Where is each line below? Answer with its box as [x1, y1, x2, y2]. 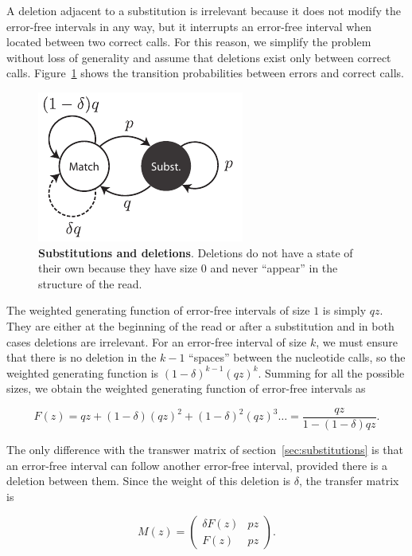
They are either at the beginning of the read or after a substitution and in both [6, 317, 395, 334]
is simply [322, 302, 367, 319]
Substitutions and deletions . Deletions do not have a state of [38, 244, 353, 260]
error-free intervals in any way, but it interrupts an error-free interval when [6, 18, 372, 34]
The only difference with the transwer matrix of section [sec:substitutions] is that [6, 440, 403, 457]
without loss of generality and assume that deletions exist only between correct [6, 49, 391, 65]
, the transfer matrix [299, 472, 399, 489]
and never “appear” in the [210, 260, 338, 276]
